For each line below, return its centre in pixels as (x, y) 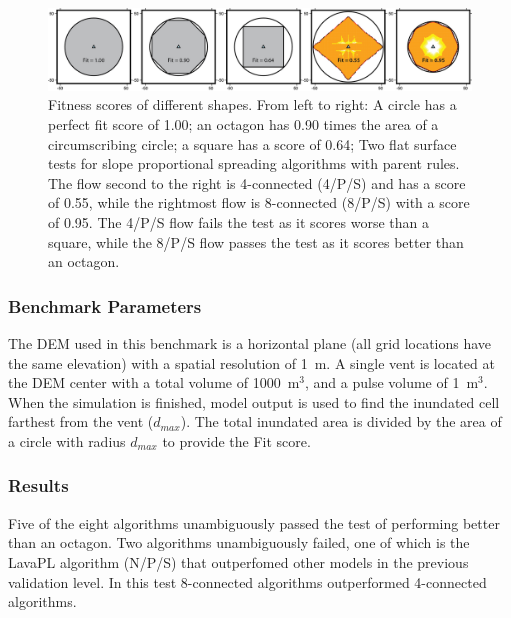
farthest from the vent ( (81, 421)
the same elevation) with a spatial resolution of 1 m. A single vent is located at (251, 362)
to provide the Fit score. (236, 440)
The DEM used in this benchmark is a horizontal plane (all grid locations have (250, 342)
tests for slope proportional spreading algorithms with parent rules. (254, 163)
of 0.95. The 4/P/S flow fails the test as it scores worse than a (239, 221)
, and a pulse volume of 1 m (391, 382)
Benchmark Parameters (105, 305)
